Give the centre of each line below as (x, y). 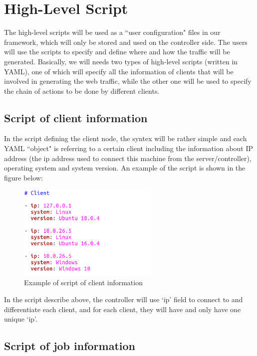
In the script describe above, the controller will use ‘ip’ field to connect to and (124, 299)
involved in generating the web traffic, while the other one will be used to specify (128, 81)
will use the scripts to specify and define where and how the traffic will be (117, 52)
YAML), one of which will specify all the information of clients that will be (119, 71)
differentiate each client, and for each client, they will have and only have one (123, 309)
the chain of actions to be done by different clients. (82, 90)
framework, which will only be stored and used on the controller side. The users (126, 42)
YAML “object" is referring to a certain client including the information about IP (129, 148)
